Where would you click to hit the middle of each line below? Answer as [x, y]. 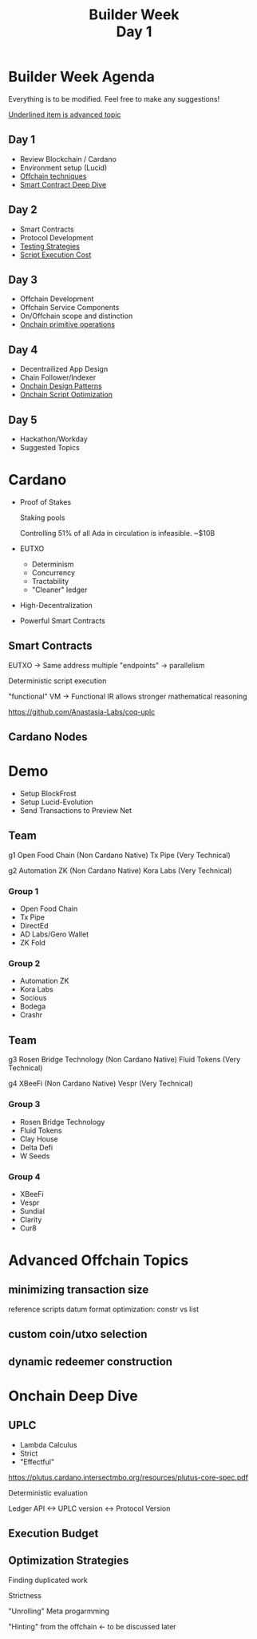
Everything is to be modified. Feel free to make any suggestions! [114, 99]
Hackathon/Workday [53, 439]
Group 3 [24, 1105]
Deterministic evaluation [48, 1492]
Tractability [50, 581]
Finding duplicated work [48, 1580]
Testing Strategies [49, 246]
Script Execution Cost [55, 255]
